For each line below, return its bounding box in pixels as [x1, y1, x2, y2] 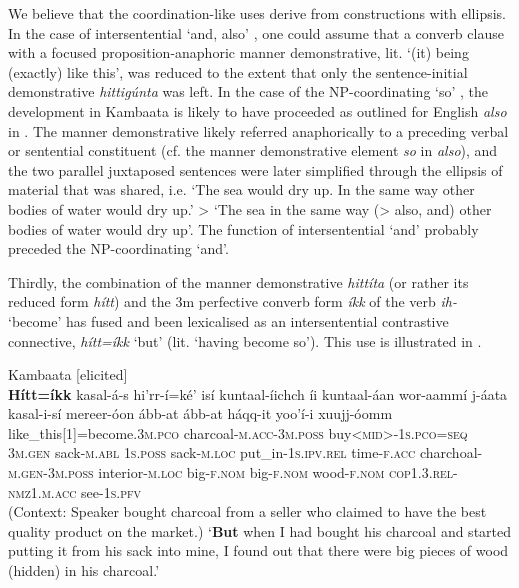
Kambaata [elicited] [8, 364, 128, 385]
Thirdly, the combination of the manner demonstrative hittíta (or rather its [8, 271, 469, 292]
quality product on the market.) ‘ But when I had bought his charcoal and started [8, 520, 512, 541]
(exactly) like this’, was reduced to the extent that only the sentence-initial [8, 61, 468, 82]
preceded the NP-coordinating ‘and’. [8, 238, 229, 259]
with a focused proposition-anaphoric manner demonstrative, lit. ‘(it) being [8, 42, 469, 63]
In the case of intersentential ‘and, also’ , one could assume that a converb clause [8, 22, 504, 43]
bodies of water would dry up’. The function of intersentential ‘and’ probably [8, 218, 479, 239]
